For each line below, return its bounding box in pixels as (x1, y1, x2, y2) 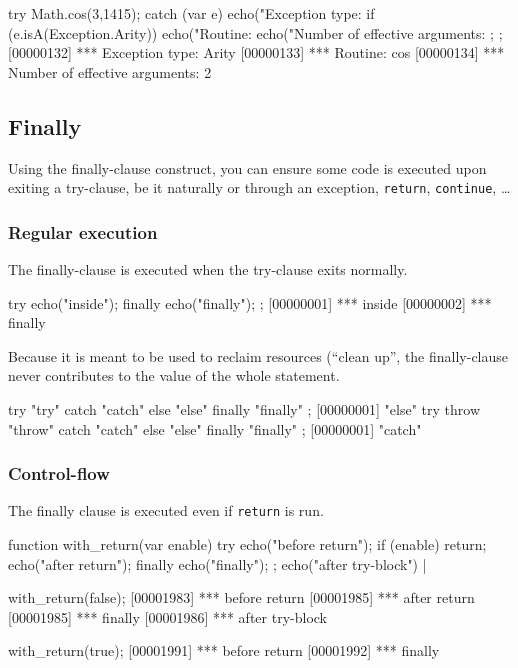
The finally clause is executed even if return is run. (8, 500, 324, 521)
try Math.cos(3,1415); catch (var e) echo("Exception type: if (8, 3, 375, 23)
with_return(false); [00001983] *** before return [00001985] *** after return (8, 587, 475, 608)
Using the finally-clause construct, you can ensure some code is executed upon (8, 157, 487, 178)
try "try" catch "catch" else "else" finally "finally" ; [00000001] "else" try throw (8, 399, 481, 420)
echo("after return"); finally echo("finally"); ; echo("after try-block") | (8, 553, 427, 574)
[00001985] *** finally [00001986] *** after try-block (8, 606, 327, 627)
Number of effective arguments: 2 (8, 61, 212, 82)
